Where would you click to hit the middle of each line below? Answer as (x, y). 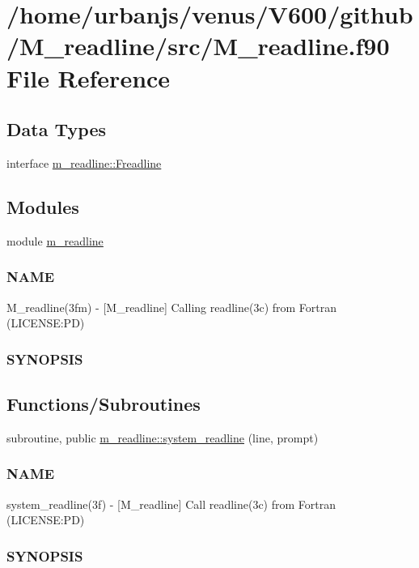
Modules (43, 206)
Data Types (56, 129)
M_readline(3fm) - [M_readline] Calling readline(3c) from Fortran (172, 307)
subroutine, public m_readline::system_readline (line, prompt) (163, 437)
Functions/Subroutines (104, 403)
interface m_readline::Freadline (84, 162)
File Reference (89, 77)
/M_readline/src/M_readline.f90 (198, 46)
